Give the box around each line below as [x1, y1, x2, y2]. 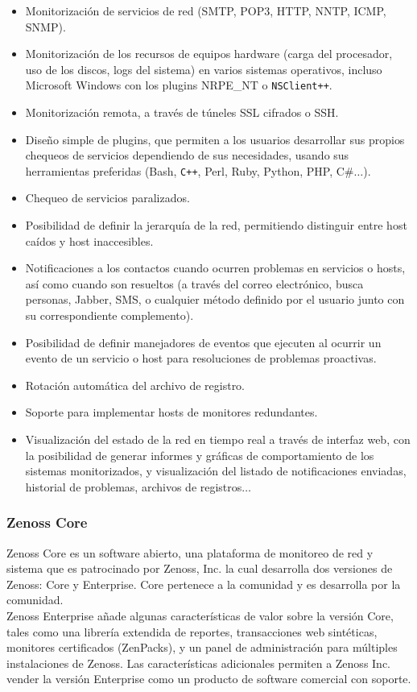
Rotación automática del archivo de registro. [25, 376, 246, 393]
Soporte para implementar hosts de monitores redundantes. [25, 404, 318, 421]
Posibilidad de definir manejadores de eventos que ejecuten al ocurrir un [25, 334, 382, 350]
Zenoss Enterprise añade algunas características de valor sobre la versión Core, [6, 607, 394, 624]
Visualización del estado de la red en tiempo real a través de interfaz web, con [25, 431, 411, 447]
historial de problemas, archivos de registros [25, 478, 242, 495]
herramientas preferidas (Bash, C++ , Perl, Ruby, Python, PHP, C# [25, 162, 354, 179]
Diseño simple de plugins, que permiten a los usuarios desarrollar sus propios [25, 131, 405, 147]
